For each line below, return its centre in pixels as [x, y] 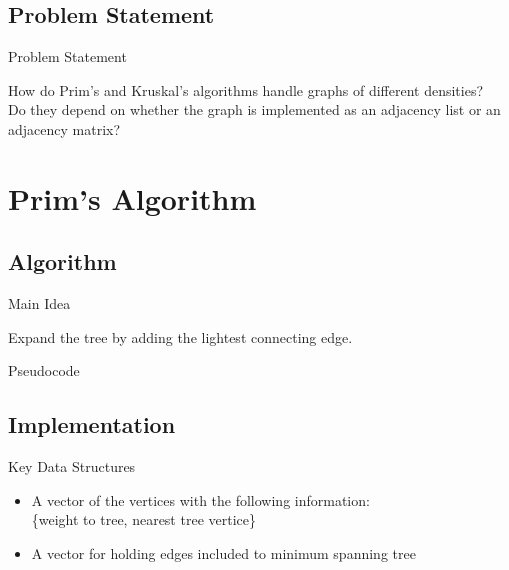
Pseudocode [44, 370]
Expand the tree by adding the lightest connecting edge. [180, 336]
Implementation [92, 424]
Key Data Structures [72, 466]
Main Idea [39, 303]
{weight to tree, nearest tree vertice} [143, 519]
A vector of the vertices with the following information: [200, 499]
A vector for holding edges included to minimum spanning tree [223, 552]
